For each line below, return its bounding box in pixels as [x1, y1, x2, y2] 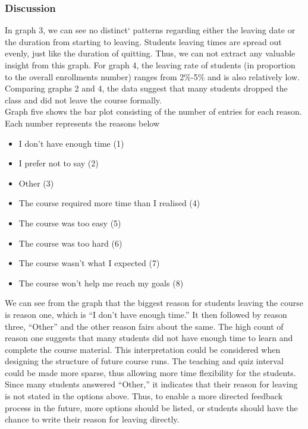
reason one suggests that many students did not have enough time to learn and [5, 332, 293, 344]
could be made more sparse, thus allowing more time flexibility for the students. [5, 366, 296, 378]
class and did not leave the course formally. [5, 93, 162, 106]
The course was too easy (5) [18, 216, 121, 229]
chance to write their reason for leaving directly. [5, 413, 180, 425]
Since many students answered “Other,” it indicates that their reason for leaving [5, 378, 298, 390]
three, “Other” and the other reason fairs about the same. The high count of [5, 320, 284, 332]
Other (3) [18, 176, 54, 189]
